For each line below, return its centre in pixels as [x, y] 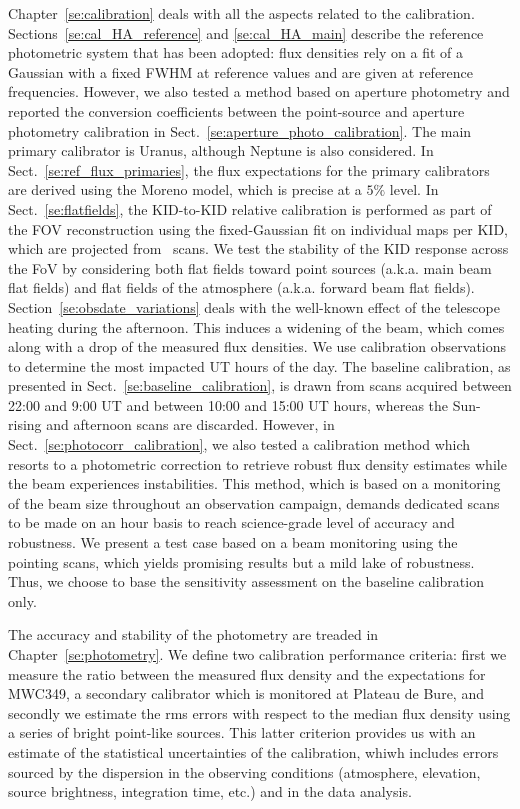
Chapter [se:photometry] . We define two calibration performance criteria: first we [257, 654]
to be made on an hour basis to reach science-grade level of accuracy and [231, 522]
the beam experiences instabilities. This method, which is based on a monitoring [254, 483]
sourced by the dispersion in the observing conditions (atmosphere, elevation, [244, 771]
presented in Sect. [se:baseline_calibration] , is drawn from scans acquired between [260, 385]
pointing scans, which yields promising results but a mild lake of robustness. [241, 561]
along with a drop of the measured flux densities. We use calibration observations [257, 346]
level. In [414, 189]
